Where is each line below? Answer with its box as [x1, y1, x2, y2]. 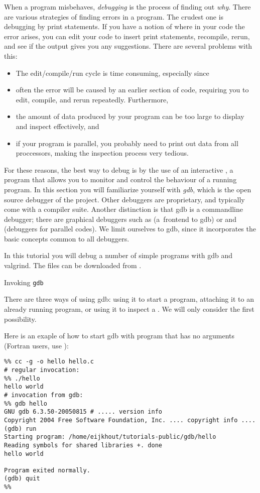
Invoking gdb [4, 277, 44, 287]
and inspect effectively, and [16, 120, 99, 131]
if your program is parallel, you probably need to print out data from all [16, 138, 238, 148]
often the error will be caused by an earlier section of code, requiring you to [16, 84, 249, 95]
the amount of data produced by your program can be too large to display [16, 111, 244, 121]
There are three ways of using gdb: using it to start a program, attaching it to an [4, 294, 254, 304]
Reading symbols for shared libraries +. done [4, 441, 162, 449]
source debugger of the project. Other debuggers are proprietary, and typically [4, 194, 245, 204]
